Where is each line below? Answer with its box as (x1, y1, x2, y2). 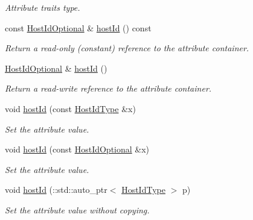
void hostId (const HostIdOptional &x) (5, 143, 150, 156)
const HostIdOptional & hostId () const (5, 21, 152, 34)
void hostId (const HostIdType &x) (5, 102, 136, 115)
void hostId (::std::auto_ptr (5, 183, 107, 196)
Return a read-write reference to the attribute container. (5, 82, 212, 95)
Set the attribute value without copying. (5, 203, 150, 216)
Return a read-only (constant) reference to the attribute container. (5, 42, 249, 54)
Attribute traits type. (5, 1, 80, 13)
